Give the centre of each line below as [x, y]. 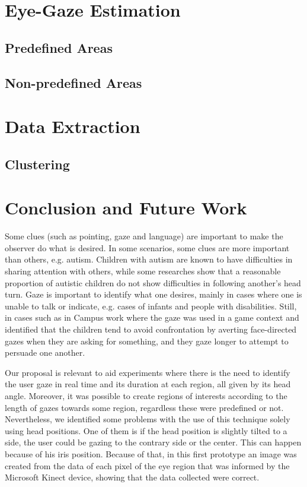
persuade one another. [45, 352]
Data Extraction [73, 126]
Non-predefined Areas [73, 82]
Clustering [37, 164]
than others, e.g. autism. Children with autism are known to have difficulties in [149, 259]
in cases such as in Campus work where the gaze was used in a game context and [152, 317]
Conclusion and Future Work [126, 208]
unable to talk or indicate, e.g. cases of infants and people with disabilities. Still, [151, 306]
